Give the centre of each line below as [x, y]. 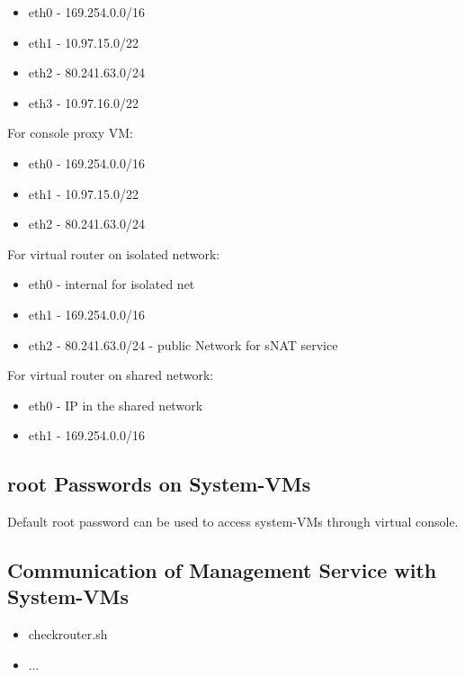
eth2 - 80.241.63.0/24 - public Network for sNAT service [183, 344]
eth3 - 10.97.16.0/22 [83, 102]
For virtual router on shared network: [111, 375]
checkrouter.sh [68, 634]
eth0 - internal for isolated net [112, 284]
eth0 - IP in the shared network [116, 405]
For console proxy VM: [70, 133]
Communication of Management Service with [222, 570]
